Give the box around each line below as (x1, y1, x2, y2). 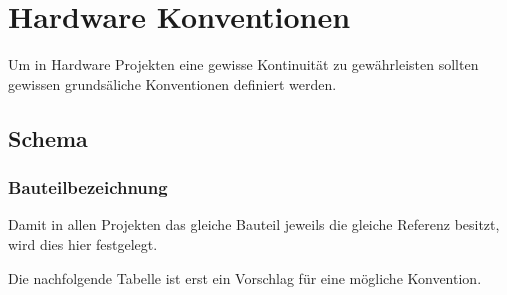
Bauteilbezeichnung (8, 175, 168, 200)
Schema (8, 122, 88, 153)
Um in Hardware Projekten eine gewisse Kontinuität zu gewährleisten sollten (8, 54, 479, 75)
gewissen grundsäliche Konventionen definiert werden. (8, 73, 337, 94)
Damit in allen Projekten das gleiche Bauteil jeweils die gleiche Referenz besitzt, (8, 214, 500, 235)
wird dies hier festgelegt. (8, 233, 158, 254)
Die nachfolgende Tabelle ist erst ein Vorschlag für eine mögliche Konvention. (8, 267, 482, 288)
